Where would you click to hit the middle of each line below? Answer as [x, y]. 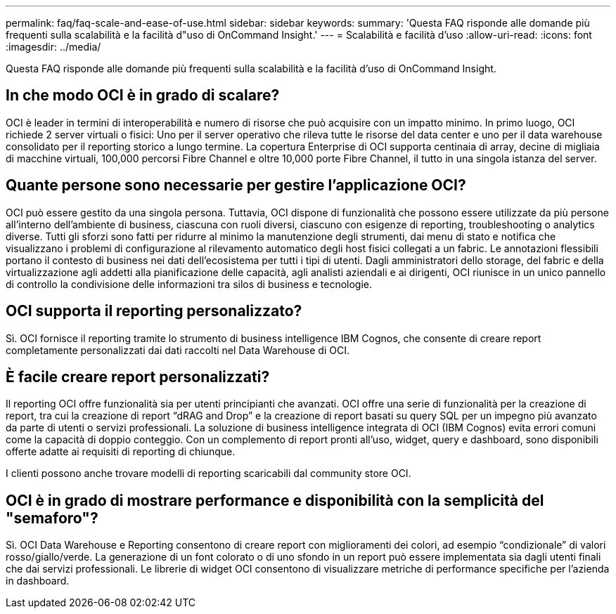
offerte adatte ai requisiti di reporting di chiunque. [121, 452]
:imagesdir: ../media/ [53, 47]
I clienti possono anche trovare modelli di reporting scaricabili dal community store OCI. [208, 473]
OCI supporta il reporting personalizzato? [154, 311]
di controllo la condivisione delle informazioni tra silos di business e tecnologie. [189, 284]
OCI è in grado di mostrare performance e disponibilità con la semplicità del [275, 500]
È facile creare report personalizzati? [138, 377]
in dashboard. [38, 581]
